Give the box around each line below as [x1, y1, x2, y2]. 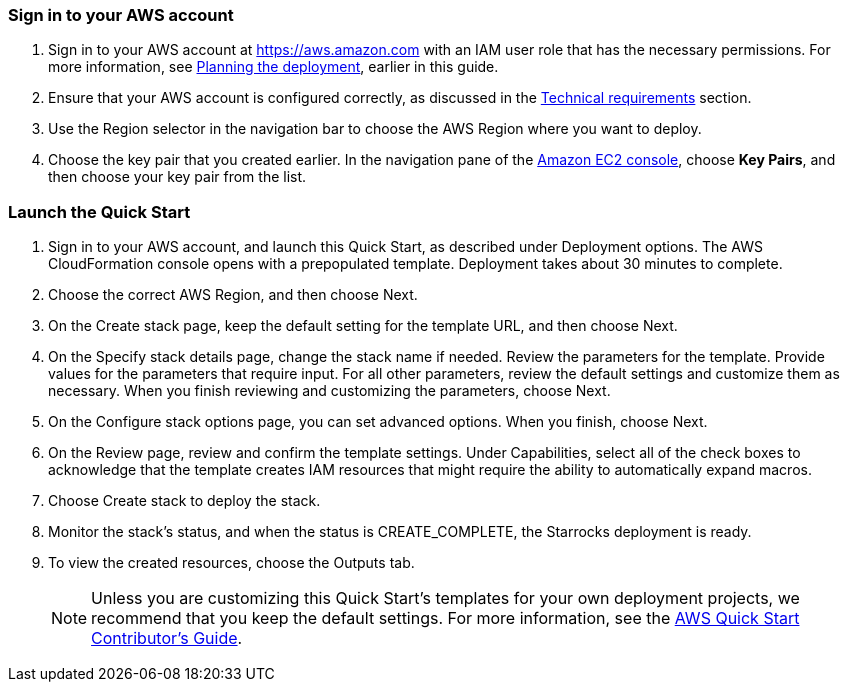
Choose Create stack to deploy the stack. [48, 492, 321, 510]
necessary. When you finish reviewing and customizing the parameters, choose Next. [48, 382, 611, 400]
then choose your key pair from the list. [48, 168, 307, 186]
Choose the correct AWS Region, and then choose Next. [48, 286, 418, 304]
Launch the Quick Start [8, 201, 191, 222]
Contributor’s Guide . [91, 628, 243, 649]
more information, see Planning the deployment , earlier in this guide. [48, 58, 499, 76]
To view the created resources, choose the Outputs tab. [48, 554, 415, 572]
